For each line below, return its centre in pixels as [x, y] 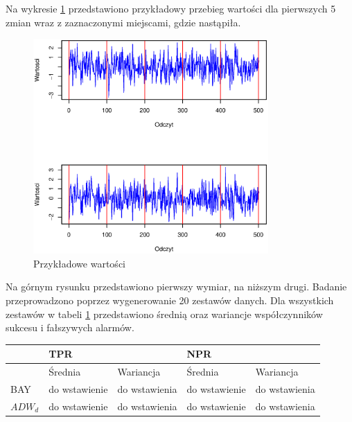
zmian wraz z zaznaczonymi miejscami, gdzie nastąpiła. [123, 22]
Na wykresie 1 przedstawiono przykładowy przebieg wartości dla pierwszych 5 [171, 8]
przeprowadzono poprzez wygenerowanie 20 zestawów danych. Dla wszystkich [170, 300]
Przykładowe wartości [79, 263]
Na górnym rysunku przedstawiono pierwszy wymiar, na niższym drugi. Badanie [176, 287]
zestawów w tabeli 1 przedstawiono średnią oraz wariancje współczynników [164, 314]
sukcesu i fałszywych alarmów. [70, 327]
